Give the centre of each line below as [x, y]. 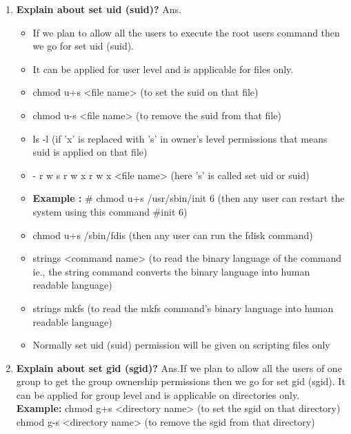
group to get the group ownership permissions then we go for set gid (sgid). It [181, 381]
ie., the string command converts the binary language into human [171, 271]
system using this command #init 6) [110, 211]
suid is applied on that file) [90, 152]
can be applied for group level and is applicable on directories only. [158, 394]
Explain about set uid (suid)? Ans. [99, 9]
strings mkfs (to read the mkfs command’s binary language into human [183, 308]
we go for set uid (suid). [83, 46]
